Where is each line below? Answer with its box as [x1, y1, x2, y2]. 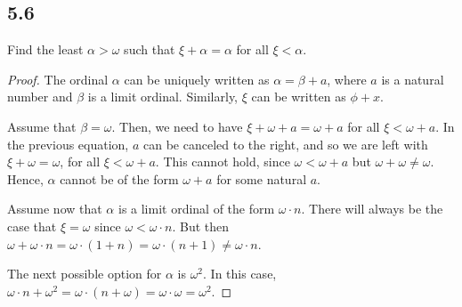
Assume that [7, 117, 77, 135]
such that [124, 40, 175, 59]
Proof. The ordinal [7, 69, 109, 88]
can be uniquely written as [124, 69, 270, 88]
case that [7, 216, 57, 235]
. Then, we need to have [111, 117, 243, 135]
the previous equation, [7, 134, 129, 153]
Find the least [7, 40, 84, 59]
